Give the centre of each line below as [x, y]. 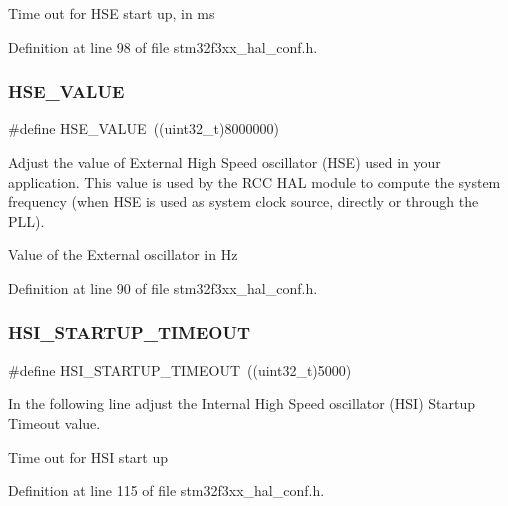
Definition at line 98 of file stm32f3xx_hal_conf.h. [163, 46]
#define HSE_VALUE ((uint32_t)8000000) [143, 128]
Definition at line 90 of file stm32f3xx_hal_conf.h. [163, 287]
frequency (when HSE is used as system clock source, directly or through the [243, 201]
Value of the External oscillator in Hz [123, 254]
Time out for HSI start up [88, 456]
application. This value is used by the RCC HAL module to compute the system [254, 181]
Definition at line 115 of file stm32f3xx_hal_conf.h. [166, 490]
